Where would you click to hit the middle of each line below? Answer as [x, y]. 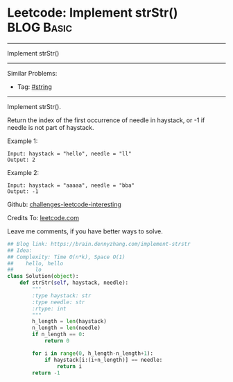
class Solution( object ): [43, 276]
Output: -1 [23, 191]
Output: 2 [21, 160]
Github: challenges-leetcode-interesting [64, 204]
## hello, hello [35, 263]
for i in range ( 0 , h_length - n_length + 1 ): [93, 353]
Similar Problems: [32, 73]
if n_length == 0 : [59, 335]
